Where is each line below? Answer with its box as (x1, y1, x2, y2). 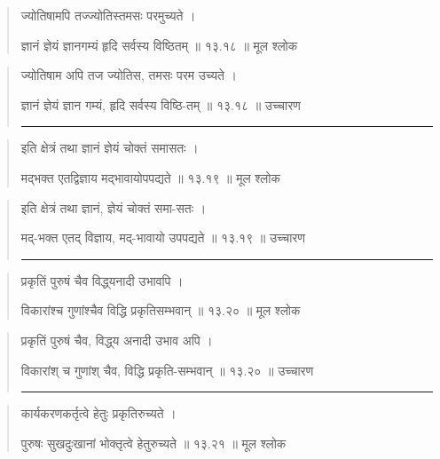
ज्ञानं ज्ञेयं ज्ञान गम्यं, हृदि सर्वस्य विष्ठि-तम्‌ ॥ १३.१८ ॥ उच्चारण (20, 95, 301, 114)
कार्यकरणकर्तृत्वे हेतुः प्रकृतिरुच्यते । (20, 404, 177, 423)
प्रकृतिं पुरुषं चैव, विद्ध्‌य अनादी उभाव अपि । (20, 330, 213, 349)
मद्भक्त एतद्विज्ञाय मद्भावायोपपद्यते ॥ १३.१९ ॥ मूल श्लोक (20, 168, 280, 186)
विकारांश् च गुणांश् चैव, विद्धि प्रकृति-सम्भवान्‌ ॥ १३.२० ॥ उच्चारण (20, 360, 314, 379)
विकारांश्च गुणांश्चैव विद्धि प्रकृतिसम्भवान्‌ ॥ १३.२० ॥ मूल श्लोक (20, 301, 301, 320)
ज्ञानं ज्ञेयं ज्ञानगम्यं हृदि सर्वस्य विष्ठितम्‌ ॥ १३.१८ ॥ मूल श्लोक (20, 36, 298, 54)
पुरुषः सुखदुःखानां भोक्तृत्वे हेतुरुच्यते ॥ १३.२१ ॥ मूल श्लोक (20, 433, 287, 452)
